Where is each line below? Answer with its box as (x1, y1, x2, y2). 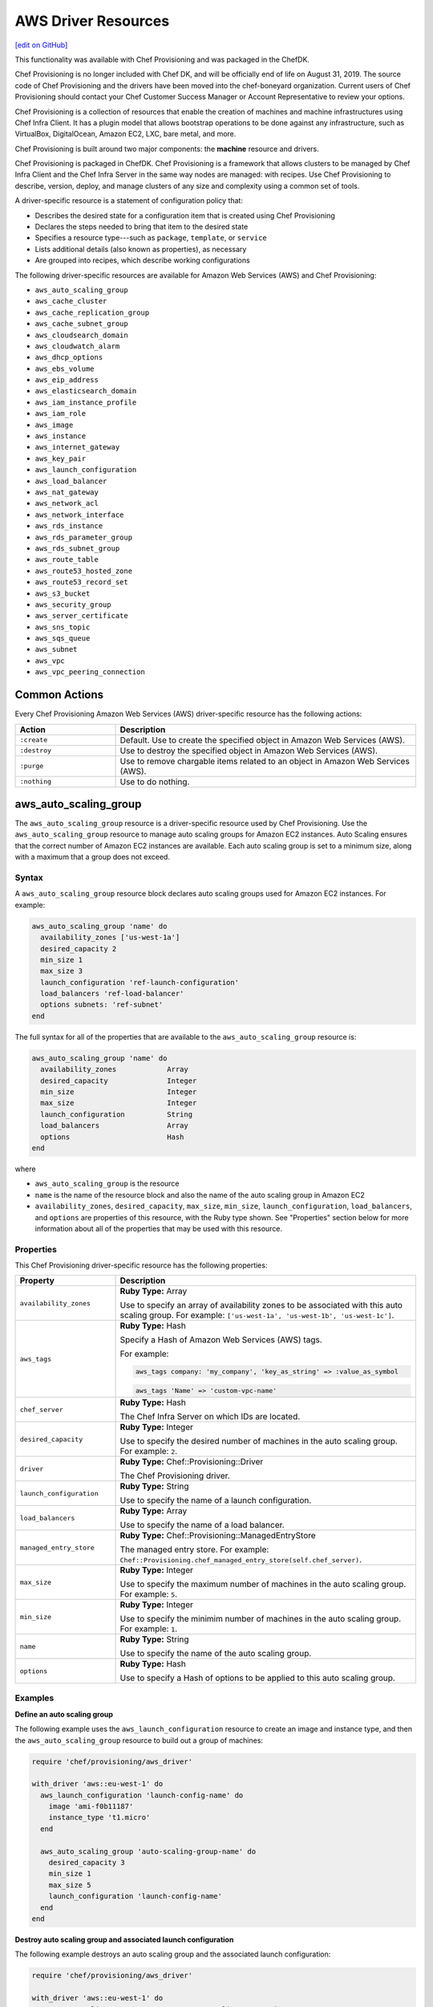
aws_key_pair (34, 454, 87, 463)
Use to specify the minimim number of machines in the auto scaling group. (119, 1614, 402, 1624)
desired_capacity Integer (40, 1076, 197, 1085)
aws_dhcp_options (34, 353, 103, 362)
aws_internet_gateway (34, 442, 120, 452)
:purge (19, 762, 44, 771)
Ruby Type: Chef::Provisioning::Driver (119, 1456, 264, 1467)
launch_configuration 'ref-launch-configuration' (40, 978, 240, 987)
